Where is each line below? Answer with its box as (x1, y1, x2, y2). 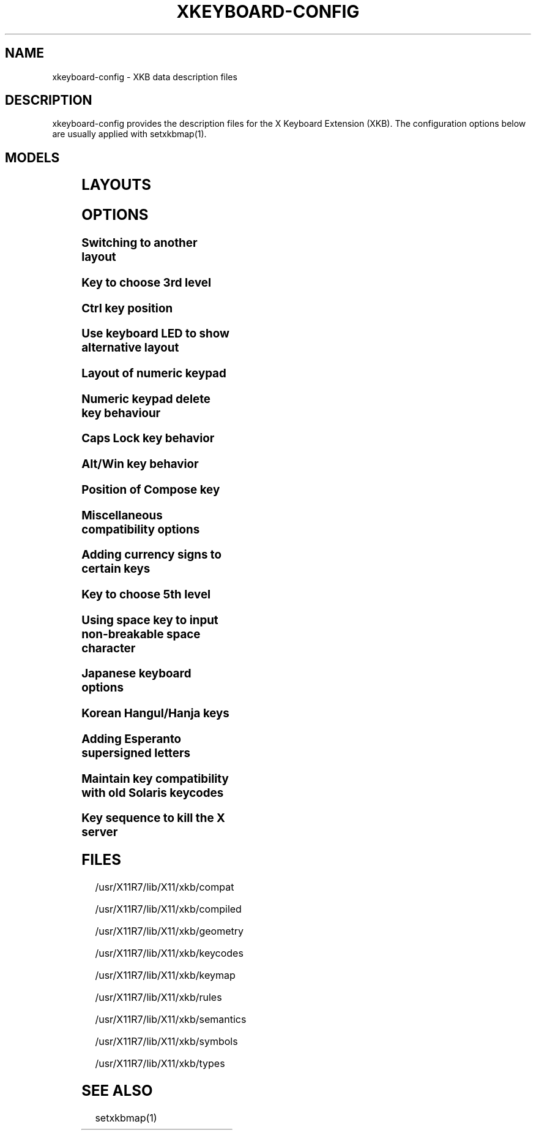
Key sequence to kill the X (81, 811, 225, 826)
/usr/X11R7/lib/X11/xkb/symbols (95, 1035, 238, 1047)
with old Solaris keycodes (81, 785, 224, 800)
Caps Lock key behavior (81, 431, 215, 446)
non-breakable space (81, 627, 201, 641)
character (81, 641, 136, 655)
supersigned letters (81, 745, 190, 760)
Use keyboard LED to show (81, 326, 229, 341)
